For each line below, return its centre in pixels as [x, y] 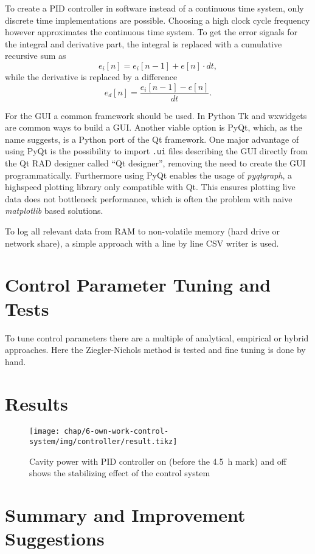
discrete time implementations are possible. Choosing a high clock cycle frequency [157, 20]
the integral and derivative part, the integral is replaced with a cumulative [144, 43]
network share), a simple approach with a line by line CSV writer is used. [142, 243]
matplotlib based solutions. [54, 210]
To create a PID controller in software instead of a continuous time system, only [154, 8]
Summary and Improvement [125, 515]
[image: [45, 432]
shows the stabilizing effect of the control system [120, 473]
